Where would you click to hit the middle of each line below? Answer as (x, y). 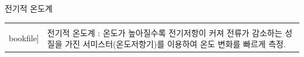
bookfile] (24, 38)
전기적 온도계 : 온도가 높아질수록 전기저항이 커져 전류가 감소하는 (165, 32)
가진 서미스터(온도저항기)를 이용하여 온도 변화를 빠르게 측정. (175, 44)
